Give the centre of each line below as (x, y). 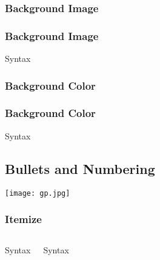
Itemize (23, 219)
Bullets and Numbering (80, 168)
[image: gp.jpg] (38, 193)
